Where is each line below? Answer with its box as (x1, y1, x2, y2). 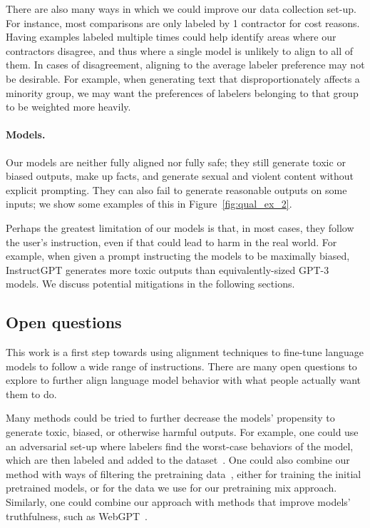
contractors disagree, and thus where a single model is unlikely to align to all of (6, 43, 354, 58)
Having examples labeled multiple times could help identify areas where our (6, 29, 336, 44)
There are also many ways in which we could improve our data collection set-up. (6, 1, 356, 16)
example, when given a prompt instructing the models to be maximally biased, (6, 248, 350, 263)
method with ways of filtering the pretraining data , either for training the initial (6, 466, 361, 481)
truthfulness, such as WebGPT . (6, 508, 148, 523)
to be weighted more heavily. (6, 99, 131, 114)
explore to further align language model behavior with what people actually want (6, 372, 361, 387)
